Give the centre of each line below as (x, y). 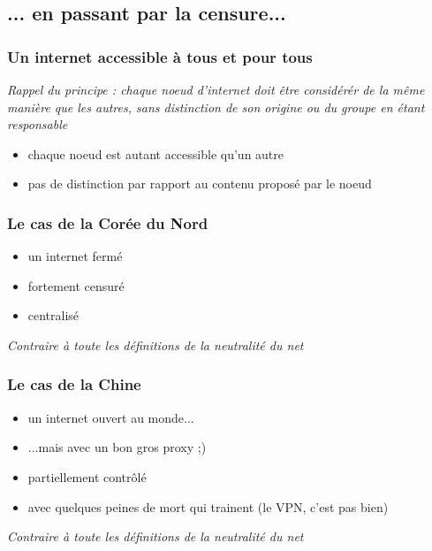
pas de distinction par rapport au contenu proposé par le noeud (200, 184)
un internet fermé (75, 256)
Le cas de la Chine (74, 384)
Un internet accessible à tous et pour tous (160, 56)
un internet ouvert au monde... (111, 417)
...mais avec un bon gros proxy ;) (117, 447)
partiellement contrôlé (87, 476)
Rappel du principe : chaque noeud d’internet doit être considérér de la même (216, 89)
